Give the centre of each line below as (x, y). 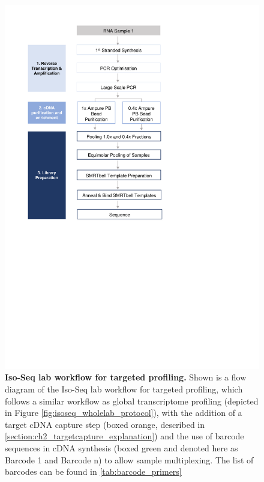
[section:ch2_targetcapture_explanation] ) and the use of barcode (124, 436)
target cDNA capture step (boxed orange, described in (105, 424)
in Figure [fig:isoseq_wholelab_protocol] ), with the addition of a (124, 413)
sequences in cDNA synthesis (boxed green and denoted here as (121, 447)
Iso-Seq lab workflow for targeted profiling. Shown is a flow (126, 377)
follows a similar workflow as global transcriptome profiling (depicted (132, 401)
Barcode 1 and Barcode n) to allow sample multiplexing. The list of (129, 459)
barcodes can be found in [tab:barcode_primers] (93, 471)
